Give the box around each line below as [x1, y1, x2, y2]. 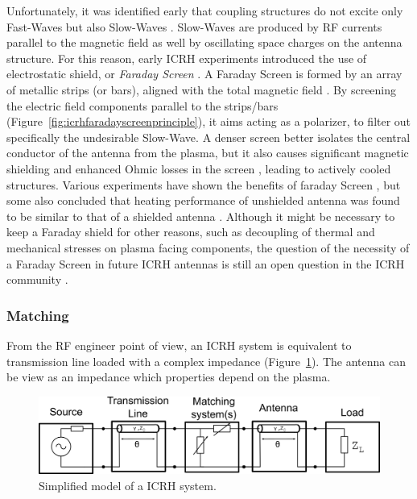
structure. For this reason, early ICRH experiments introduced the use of [6, 49, 367, 66]
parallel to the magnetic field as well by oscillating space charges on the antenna [6, 34, 403, 51]
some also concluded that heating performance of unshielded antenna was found [6, 192, 400, 209]
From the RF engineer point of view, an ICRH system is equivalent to [6, 336, 352, 353]
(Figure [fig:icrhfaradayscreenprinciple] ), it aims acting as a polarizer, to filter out [6, 113, 411, 130]
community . [6, 271, 68, 288]
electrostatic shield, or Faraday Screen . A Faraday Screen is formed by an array [6, 65, 403, 82]
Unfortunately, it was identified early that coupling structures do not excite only [6, 2, 403, 19]
